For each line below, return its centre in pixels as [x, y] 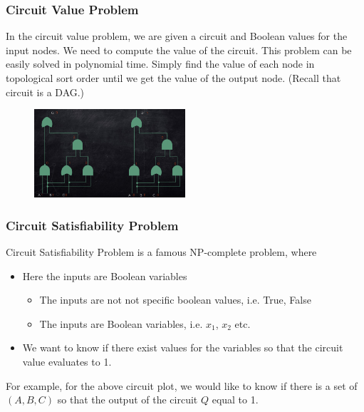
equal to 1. [235, 400]
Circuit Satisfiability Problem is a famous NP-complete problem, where [161, 251]
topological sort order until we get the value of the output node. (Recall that [173, 78]
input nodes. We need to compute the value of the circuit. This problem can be [179, 50]
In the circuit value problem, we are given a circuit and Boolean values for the [177, 36]
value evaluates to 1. [67, 361]
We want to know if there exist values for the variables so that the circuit [183, 347]
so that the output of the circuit [128, 400]
